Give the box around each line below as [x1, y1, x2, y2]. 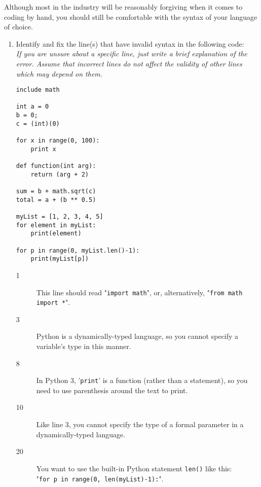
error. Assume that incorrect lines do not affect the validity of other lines [16, 58, 242, 68]
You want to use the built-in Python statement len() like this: [36, 463, 232, 473]
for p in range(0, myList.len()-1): [16, 247, 140, 254]
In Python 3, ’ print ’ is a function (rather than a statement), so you [36, 375, 248, 386]
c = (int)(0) [16, 120, 60, 127]
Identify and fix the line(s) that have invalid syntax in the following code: [16, 38, 244, 49]
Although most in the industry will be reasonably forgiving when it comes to [4, 2, 243, 12]
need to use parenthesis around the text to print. [36, 385, 188, 395]
